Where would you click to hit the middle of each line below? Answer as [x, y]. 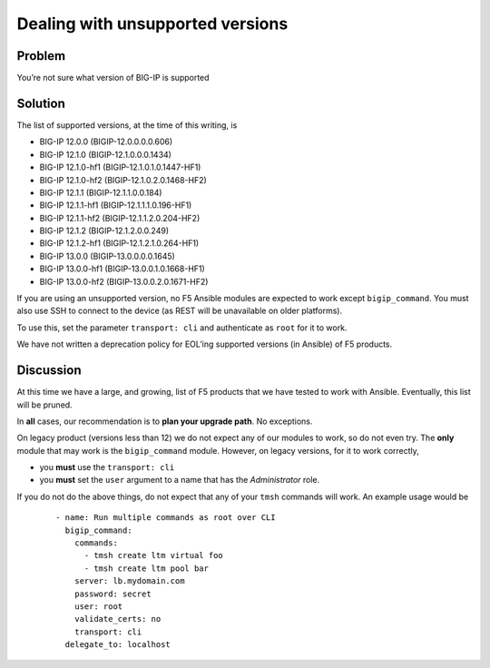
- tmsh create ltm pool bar [146, 568]
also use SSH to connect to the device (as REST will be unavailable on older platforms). [180, 311]
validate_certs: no [118, 619]
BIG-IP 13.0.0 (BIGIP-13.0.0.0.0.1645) [108, 256]
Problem [41, 56]
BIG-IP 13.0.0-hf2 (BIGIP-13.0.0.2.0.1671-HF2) [124, 281]
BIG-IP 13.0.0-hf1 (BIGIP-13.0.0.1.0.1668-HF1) [122, 269]
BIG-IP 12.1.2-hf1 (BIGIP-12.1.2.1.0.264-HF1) [119, 243]
